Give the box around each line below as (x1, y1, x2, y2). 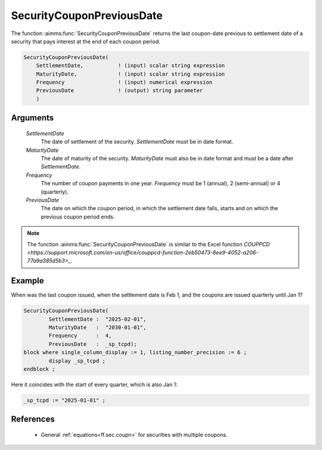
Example (11, 276, 44, 286)
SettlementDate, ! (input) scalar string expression (36, 62, 225, 69)
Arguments (11, 113, 54, 123)
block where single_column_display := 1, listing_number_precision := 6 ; (23, 349, 247, 356)
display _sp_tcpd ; (48, 357, 106, 364)
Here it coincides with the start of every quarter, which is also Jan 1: (11, 381, 178, 388)
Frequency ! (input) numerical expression (36, 79, 213, 86)
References (11, 414, 55, 424)
